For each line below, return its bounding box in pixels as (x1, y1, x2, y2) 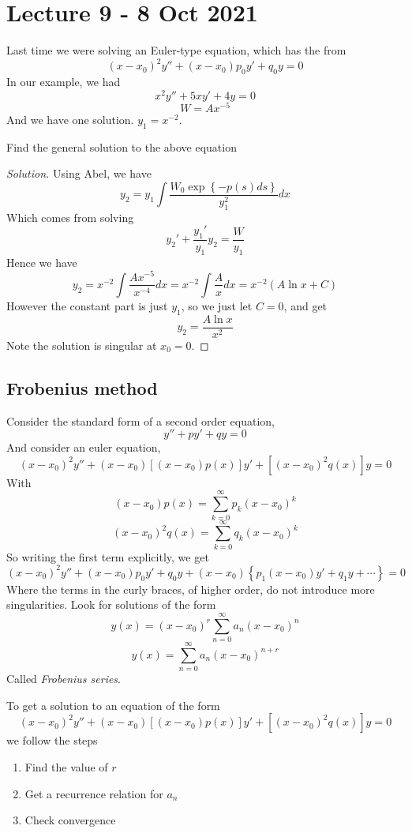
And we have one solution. (6, 111, 134, 127)
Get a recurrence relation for (24, 785, 163, 801)
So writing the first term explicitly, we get (6, 548, 209, 565)
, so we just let (181, 297, 253, 313)
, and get (283, 297, 328, 313)
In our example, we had (6, 73, 121, 90)
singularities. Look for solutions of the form (6, 596, 216, 613)
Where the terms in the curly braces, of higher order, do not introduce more (6, 580, 375, 597)
